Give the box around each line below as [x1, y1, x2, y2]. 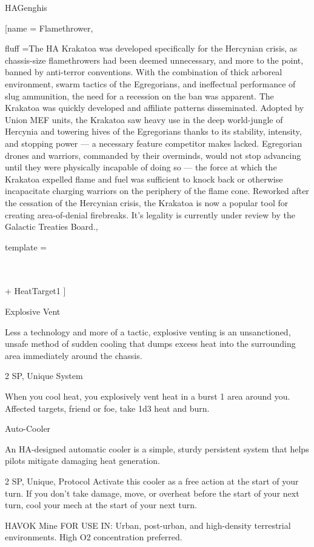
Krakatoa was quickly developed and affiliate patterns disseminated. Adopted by [5, 101, 304, 114]
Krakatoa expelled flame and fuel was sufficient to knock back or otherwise [5, 172, 283, 185]
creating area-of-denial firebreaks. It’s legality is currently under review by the [5, 208, 295, 221]
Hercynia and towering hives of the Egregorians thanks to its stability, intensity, [5, 125, 302, 138]
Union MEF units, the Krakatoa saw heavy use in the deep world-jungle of [5, 113, 283, 126]
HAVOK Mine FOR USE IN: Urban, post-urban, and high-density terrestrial [5, 518, 291, 531]
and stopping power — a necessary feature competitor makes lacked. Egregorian [5, 136, 302, 149]
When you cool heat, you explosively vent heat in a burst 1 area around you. [5, 390, 290, 403]
